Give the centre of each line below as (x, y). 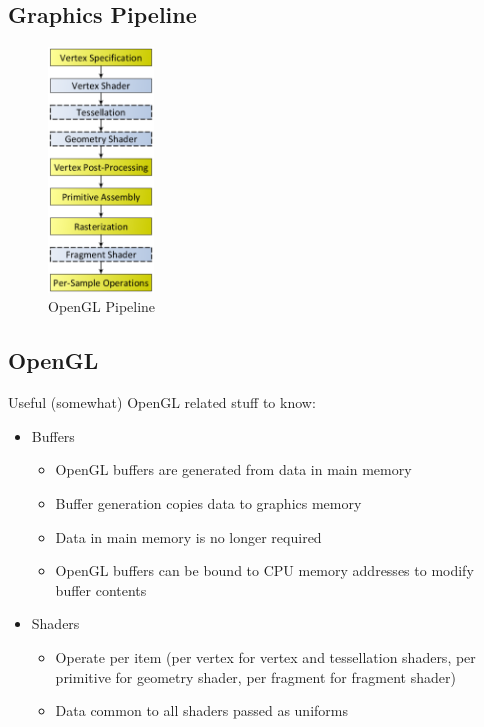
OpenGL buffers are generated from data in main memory (233, 469)
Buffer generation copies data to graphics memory (208, 502)
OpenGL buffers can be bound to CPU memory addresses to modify (264, 570)
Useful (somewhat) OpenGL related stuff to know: (162, 402)
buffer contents (101, 589)
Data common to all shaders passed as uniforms (201, 710)
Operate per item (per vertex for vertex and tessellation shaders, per (265, 656)
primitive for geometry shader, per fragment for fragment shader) (255, 676)
